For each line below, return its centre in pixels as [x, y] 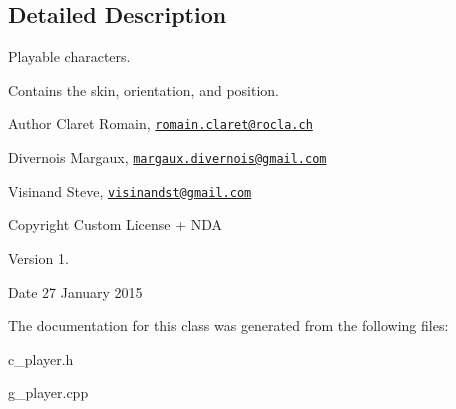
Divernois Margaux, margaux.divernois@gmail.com [167, 157]
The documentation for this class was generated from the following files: [228, 325]
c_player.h [41, 358]
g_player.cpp [48, 392]
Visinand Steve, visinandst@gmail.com [130, 190]
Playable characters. [69, 56]
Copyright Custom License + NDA [115, 224]
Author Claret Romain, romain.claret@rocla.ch [160, 123]
